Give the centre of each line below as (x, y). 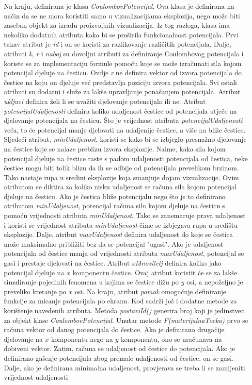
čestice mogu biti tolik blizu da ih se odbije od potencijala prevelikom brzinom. (121, 168)
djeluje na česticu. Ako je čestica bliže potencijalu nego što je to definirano (115, 196)
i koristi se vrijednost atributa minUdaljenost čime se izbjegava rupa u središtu (121, 225)
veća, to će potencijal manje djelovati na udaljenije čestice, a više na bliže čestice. (125, 129)
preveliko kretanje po (35, 291)
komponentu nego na (82, 339)
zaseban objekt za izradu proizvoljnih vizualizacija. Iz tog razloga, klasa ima (117, 25)
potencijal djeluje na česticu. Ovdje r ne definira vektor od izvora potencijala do (123, 73)
